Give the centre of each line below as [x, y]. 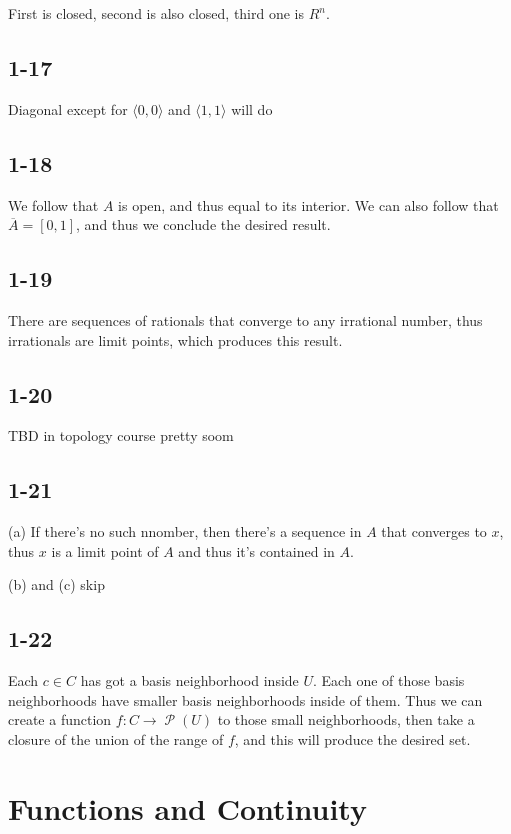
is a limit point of [105, 550]
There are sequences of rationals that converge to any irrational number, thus [245, 319]
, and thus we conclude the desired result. [203, 224]
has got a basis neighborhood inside [189, 680]
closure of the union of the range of [116, 738]
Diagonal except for [68, 108]
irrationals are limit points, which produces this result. [175, 339]
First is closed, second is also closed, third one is [156, 13]
